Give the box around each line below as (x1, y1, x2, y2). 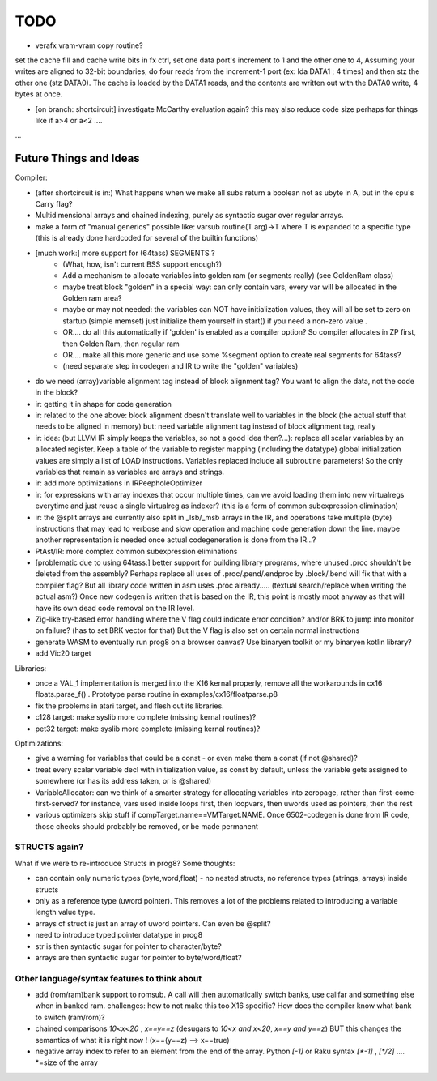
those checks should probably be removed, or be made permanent (35, 821, 259, 831)
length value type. (35, 908, 96, 917)
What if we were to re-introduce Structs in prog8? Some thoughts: (15, 858, 235, 868)
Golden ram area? (62, 293, 122, 303)
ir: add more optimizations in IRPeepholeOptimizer (35, 478, 202, 488)
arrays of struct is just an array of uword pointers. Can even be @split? (35, 918, 271, 928)
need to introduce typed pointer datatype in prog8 (35, 930, 203, 940)
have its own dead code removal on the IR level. (35, 603, 195, 613)
